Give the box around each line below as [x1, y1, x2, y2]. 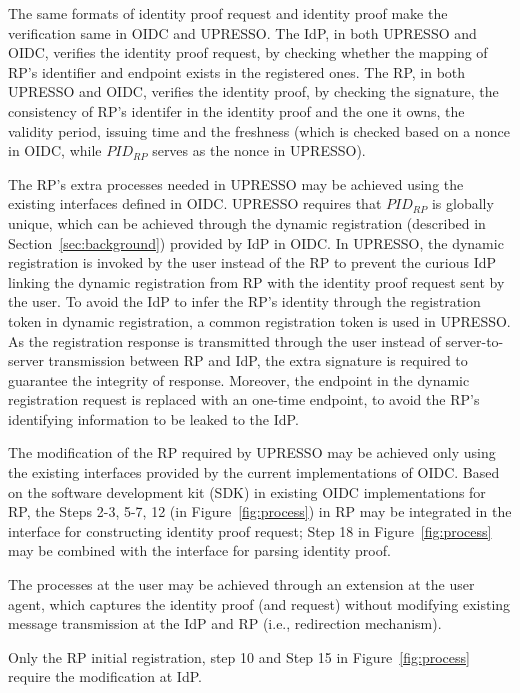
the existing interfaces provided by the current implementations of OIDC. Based [8, 462, 500, 483]
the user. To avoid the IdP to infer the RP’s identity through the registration [8, 291, 481, 312]
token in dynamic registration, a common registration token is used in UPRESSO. [8, 310, 511, 331]
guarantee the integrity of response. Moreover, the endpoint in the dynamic [8, 369, 470, 390]
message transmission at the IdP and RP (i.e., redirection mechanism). [8, 613, 442, 634]
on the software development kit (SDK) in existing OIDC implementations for [8, 481, 486, 502]
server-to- [445, 330, 504, 351]
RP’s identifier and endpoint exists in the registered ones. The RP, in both [8, 61, 466, 82]
